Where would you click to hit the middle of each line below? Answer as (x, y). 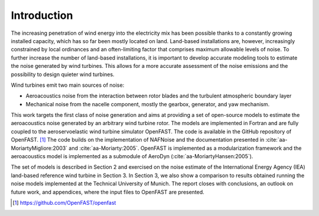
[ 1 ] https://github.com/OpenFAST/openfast (64, 202)
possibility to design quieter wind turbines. (63, 74)
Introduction (42, 15)
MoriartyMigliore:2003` (39, 148)
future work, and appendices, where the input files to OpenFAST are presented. (108, 192)
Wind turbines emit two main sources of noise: (68, 85)
